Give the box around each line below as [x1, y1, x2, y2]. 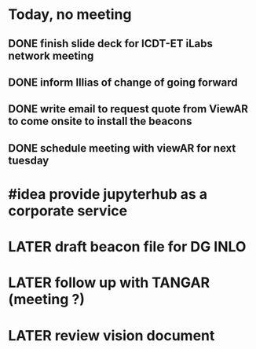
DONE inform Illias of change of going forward [8, 75, 238, 89]
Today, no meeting [8, 6, 132, 24]
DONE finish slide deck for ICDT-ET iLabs [8, 37, 214, 50]
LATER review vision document [8, 326, 215, 344]
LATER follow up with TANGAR [8, 274, 210, 292]
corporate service [8, 202, 128, 219]
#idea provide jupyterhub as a [8, 185, 208, 203]
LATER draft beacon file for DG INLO [8, 238, 247, 256]
